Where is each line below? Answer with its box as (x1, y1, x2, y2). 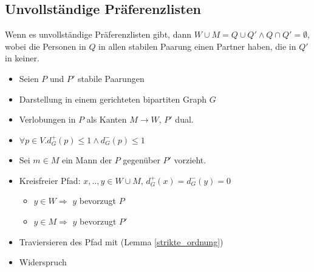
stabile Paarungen (78, 72, 145, 84)
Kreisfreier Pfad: (19, 174, 81, 186)
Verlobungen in (19, 113, 76, 126)
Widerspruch (19, 256, 67, 268)
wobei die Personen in (5, 39, 86, 52)
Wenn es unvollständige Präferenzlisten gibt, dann (5, 28, 191, 41)
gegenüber (123, 154, 160, 166)
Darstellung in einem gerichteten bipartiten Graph (19, 92, 206, 105)
